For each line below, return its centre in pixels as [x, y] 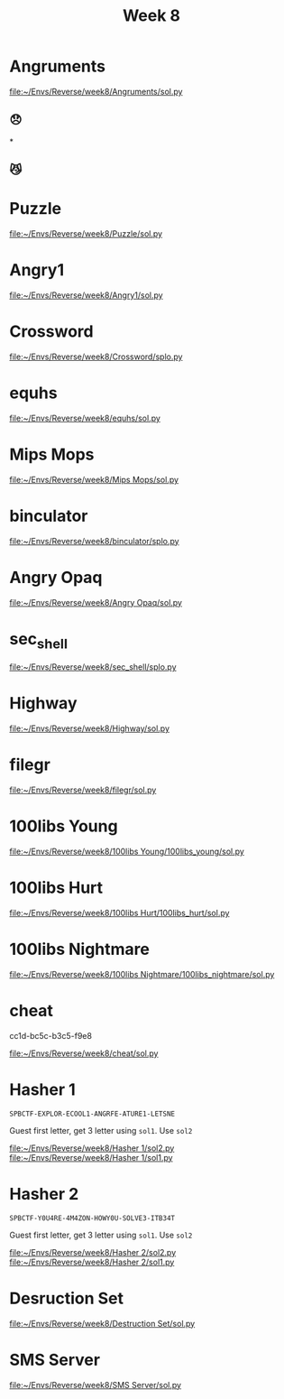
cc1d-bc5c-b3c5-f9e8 [51, 1035]
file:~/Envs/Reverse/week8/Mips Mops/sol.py [94, 479]
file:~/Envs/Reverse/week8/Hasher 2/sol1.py [92, 1262]
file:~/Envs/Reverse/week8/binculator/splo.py [94, 541]
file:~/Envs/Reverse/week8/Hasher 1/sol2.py [92, 1148]
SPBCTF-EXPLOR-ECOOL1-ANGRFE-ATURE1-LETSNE [92, 1114]
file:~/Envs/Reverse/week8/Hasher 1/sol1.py [91, 1157]
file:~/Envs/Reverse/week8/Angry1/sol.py [87, 295]
